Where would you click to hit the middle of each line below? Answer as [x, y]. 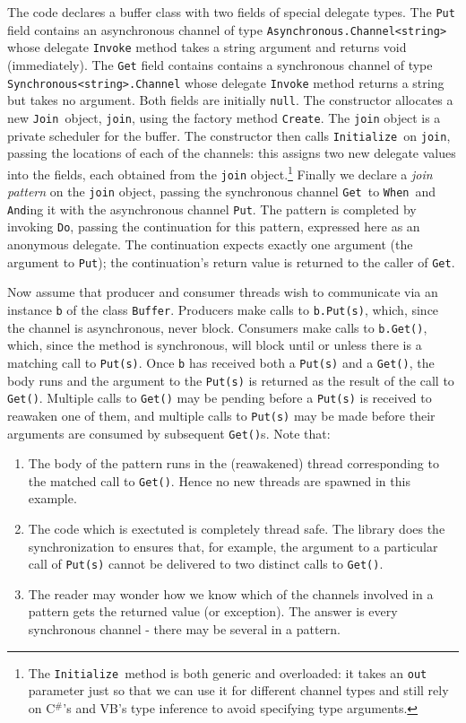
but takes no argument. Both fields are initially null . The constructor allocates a [230, 100]
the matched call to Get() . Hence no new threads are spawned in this [219, 480]
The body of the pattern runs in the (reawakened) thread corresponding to [233, 463]
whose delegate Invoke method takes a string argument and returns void [207, 47]
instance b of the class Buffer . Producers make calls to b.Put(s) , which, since [223, 309]
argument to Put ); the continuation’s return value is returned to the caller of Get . [231, 261]
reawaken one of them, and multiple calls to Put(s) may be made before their [221, 415]
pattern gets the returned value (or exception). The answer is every [213, 611]
